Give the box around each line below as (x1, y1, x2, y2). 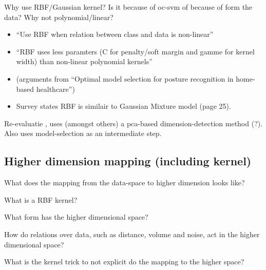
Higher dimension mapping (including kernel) (4, 153, 252, 169)
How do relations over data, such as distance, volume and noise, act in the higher (4, 228, 260, 239)
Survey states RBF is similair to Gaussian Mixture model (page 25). (16, 101, 231, 111)
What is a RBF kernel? (4, 194, 78, 205)
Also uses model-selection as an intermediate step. (4, 128, 162, 139)
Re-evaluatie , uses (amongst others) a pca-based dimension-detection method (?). (4, 118, 263, 128)
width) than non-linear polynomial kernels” (16, 56, 153, 67)
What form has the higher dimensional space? (4, 211, 148, 222)
